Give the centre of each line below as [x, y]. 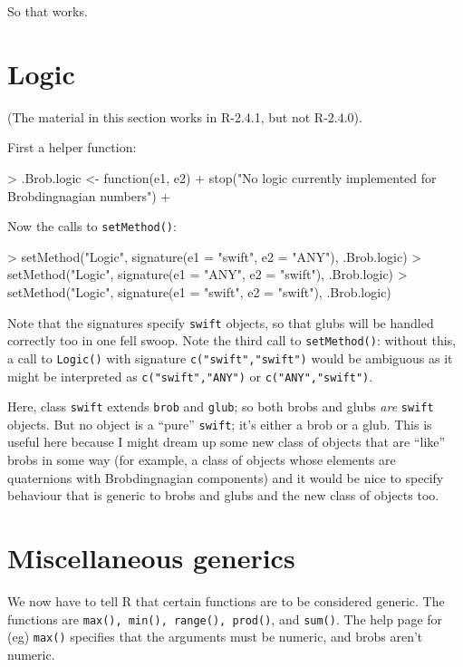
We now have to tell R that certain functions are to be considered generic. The [226, 600]
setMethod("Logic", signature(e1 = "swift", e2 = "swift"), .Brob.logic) [199, 291]
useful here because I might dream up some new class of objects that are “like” [227, 442]
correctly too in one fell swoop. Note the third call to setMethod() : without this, [232, 340]
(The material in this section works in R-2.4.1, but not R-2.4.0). [185, 116]
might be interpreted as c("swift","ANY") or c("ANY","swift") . [190, 376]
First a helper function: [72, 147]
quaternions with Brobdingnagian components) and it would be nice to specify [226, 477]
